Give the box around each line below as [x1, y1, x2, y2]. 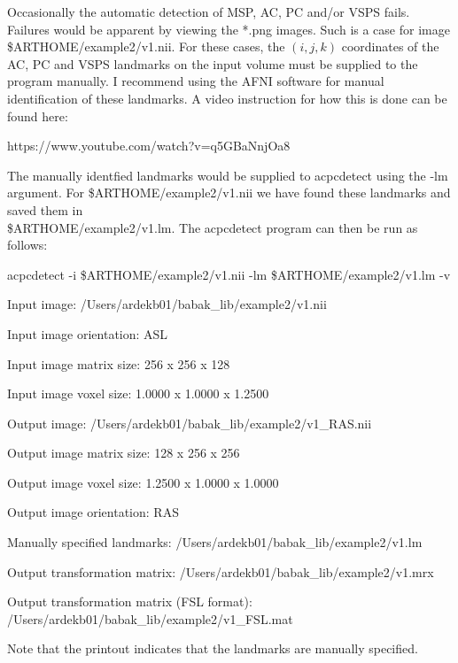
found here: [7, 106, 68, 125]
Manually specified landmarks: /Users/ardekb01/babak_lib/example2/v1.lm [7, 533, 423, 551]
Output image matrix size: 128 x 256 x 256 [7, 443, 240, 462]
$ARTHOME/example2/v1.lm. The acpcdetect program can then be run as [7, 218, 418, 236]
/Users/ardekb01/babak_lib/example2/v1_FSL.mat [7, 609, 293, 628]
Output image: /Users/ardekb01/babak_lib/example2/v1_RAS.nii [7, 413, 372, 432]
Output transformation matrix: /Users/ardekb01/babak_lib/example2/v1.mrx [7, 562, 434, 581]
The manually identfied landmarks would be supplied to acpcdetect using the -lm [7, 166, 448, 184]
